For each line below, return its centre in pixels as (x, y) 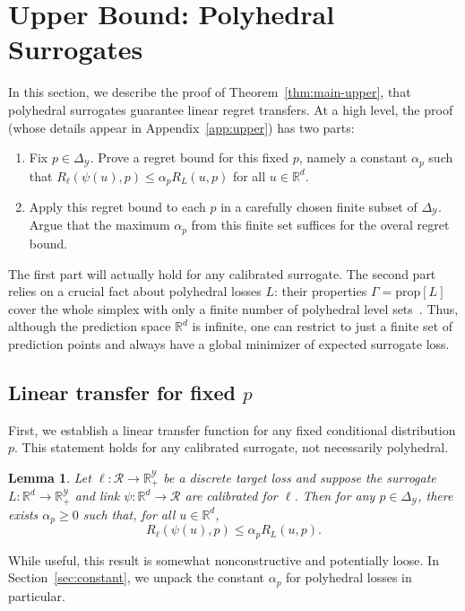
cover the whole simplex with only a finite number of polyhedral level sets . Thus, (233, 308)
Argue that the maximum (99, 225)
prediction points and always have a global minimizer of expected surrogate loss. (229, 343)
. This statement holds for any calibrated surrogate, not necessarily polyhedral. (232, 447)
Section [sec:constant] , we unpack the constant (137, 577)
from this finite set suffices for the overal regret (320, 225)
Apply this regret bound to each (117, 206)
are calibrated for (231, 496)
